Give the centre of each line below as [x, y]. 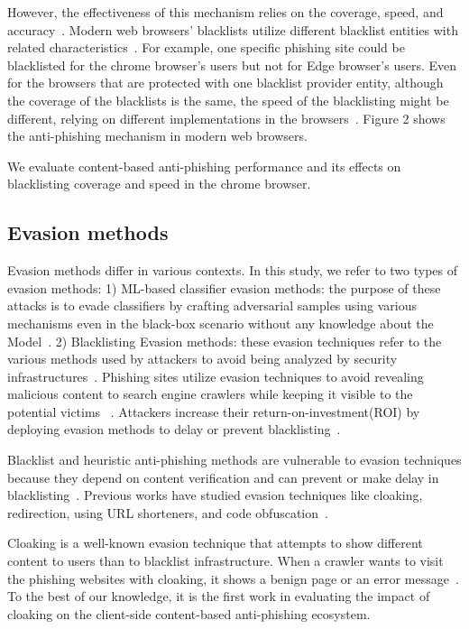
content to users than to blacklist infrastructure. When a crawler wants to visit [225, 561]
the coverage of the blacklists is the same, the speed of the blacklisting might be [228, 100]
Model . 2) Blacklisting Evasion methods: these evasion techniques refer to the [225, 341]
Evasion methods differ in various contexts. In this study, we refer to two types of [233, 270]
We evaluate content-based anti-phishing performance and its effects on [204, 166]
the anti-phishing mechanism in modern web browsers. [157, 136]
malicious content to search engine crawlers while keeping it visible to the [210, 394]
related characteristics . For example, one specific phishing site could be [206, 47]
